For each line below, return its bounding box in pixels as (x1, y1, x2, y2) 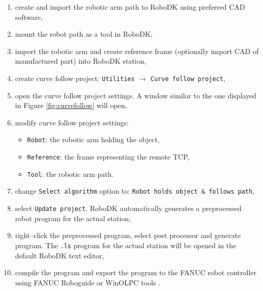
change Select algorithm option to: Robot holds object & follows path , (15, 186, 255, 196)
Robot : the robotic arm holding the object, (27, 134, 160, 145)
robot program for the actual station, (15, 213, 131, 223)
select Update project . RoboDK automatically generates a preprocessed (15, 203, 242, 214)
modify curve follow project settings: (15, 117, 129, 127)
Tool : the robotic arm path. (27, 168, 114, 179)
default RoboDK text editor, (15, 250, 104, 260)
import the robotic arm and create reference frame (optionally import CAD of (15, 45, 259, 56)
